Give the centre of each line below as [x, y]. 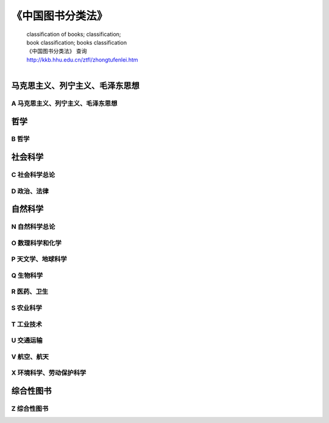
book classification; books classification [77, 42]
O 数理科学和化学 [36, 243]
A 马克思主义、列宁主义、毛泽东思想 [64, 103]
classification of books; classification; [74, 34]
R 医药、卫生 [30, 292]
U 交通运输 [27, 341]
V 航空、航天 [30, 356]
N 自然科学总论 [33, 227]
